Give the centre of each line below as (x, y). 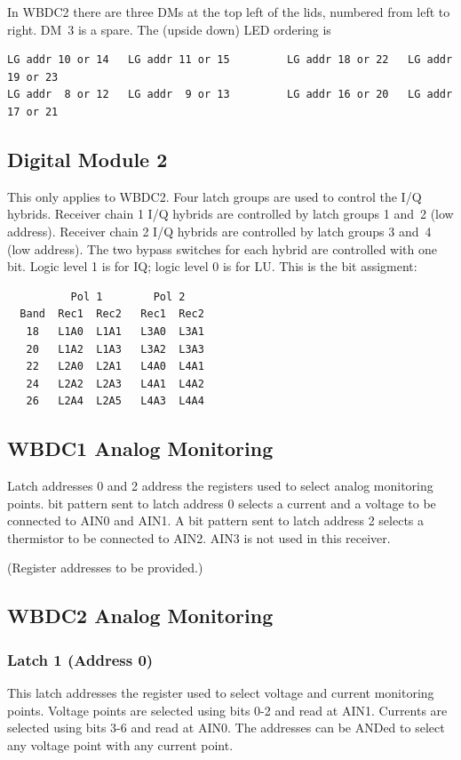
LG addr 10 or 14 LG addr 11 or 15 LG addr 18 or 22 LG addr (230, 60)
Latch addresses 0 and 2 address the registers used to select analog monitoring (220, 486)
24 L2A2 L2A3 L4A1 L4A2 (115, 384)
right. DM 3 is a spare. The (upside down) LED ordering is (169, 29)
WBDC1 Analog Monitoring (140, 448)
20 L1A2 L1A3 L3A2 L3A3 (115, 349)
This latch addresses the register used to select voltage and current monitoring (221, 693)
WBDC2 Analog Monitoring (140, 616)
